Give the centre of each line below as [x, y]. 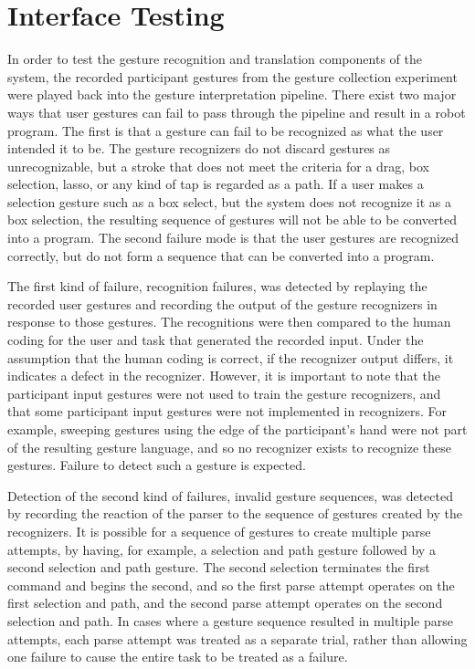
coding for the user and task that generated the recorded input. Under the [216, 340]
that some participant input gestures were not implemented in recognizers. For [227, 411]
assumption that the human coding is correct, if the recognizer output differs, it [231, 357]
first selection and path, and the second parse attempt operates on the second [225, 603]
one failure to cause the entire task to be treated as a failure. [178, 657]
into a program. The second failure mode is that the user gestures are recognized [233, 238]
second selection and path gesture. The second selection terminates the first [219, 567]
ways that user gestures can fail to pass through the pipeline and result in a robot [237, 112]
